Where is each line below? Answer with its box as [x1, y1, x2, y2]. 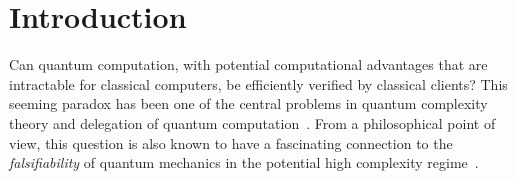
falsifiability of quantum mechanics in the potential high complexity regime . [9, 152, 479, 173]
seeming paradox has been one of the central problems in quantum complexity [9, 93, 488, 114]
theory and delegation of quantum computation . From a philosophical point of [9, 112, 496, 133]
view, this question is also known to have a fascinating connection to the [9, 132, 453, 153]
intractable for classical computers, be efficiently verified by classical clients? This [9, 73, 508, 94]
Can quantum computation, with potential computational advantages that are [9, 54, 488, 75]
